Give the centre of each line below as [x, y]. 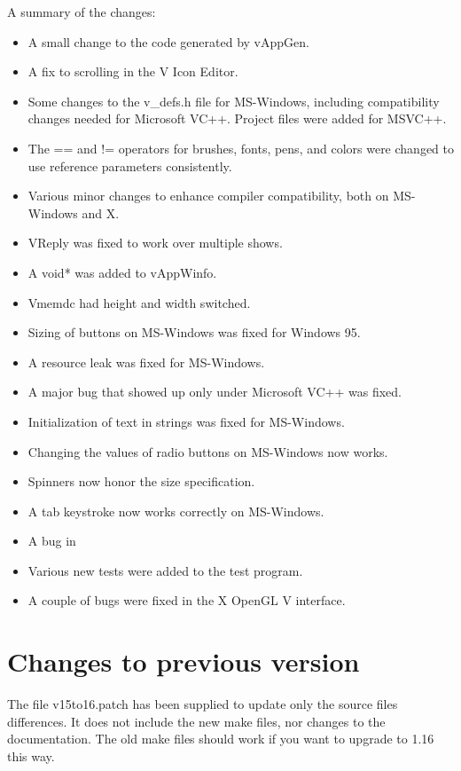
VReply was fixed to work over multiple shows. [155, 243]
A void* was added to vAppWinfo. [122, 272]
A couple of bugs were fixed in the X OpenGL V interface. [187, 600]
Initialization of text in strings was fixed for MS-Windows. [186, 421]
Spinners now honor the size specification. [141, 481]
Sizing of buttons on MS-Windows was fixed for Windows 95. [194, 332]
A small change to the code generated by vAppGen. [168, 41]
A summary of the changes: [82, 12]
